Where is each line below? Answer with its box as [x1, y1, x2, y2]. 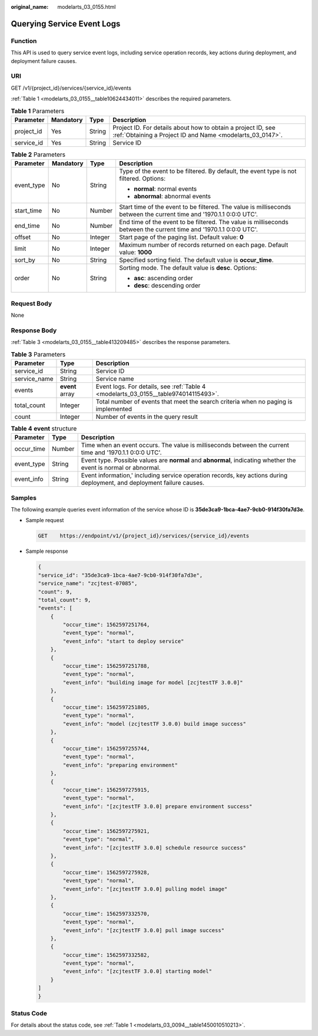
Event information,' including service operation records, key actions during [81, 471, 288, 480]
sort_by [14, 256, 35, 264]
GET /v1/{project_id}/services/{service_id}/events [11, 84, 132, 91]
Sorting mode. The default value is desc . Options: [118, 264, 257, 272]
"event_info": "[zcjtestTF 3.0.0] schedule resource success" [62, 844, 247, 851]
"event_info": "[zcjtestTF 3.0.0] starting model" [62, 968, 212, 975]
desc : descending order [133, 281, 201, 290]
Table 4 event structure [11, 425, 77, 433]
